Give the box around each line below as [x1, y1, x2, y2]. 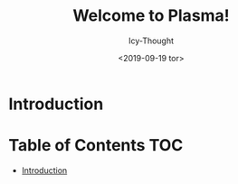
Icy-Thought [129, 35, 174, 46]
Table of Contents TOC [8, 135, 184, 156]
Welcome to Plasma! [72, 5, 230, 26]
